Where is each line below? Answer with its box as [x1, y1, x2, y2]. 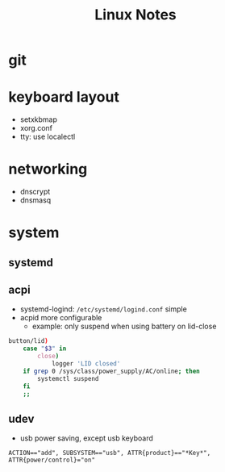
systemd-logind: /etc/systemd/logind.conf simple [19, 304, 187, 314]
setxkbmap [19, 115, 58, 124]
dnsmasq [19, 195, 52, 205]
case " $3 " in [23, 345, 67, 353]
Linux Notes [94, 6, 177, 24]
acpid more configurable [19, 313, 102, 323]
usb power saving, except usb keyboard [19, 433, 153, 443]
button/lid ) [8, 337, 48, 345]
